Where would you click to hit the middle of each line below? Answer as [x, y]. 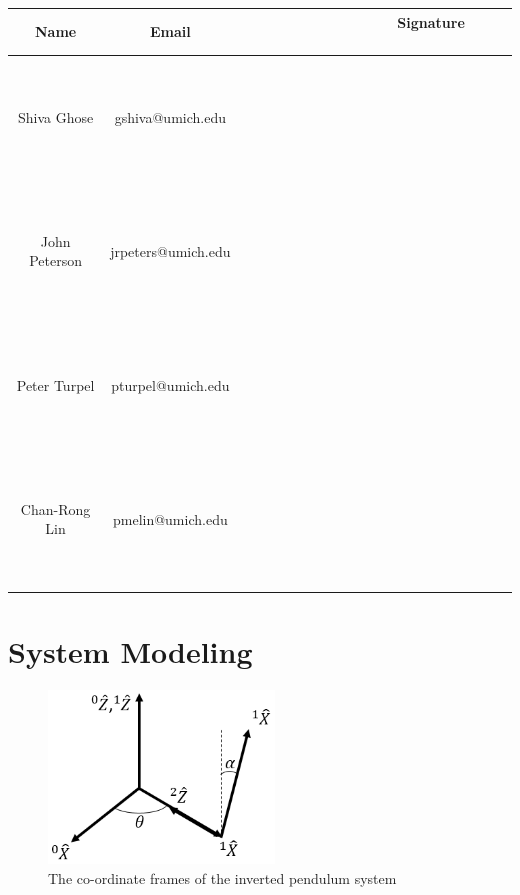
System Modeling [130, 651]
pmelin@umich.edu [170, 518]
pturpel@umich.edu [170, 384]
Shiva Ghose [55, 116]
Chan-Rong [55, 508]
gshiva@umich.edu [170, 116]
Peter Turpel [55, 384]
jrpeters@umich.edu [170, 250]
